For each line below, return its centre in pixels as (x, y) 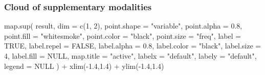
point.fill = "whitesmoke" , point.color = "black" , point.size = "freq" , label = (123, 35)
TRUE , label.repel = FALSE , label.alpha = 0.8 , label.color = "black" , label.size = (133, 46)
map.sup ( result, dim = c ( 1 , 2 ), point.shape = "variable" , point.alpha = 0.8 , (123, 26)
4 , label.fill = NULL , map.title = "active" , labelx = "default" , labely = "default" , (130, 56)
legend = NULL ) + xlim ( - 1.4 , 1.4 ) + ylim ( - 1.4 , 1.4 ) (84, 66)
